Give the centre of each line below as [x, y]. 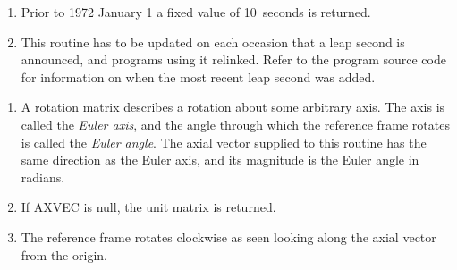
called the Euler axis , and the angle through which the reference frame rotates [235, 124]
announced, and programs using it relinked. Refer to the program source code [233, 59]
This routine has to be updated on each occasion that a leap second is [213, 42]
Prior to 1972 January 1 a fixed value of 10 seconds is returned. [196, 12]
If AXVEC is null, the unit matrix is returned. [148, 207]
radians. [43, 177]
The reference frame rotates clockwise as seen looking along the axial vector [228, 236]
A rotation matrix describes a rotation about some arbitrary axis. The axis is [233, 107]
